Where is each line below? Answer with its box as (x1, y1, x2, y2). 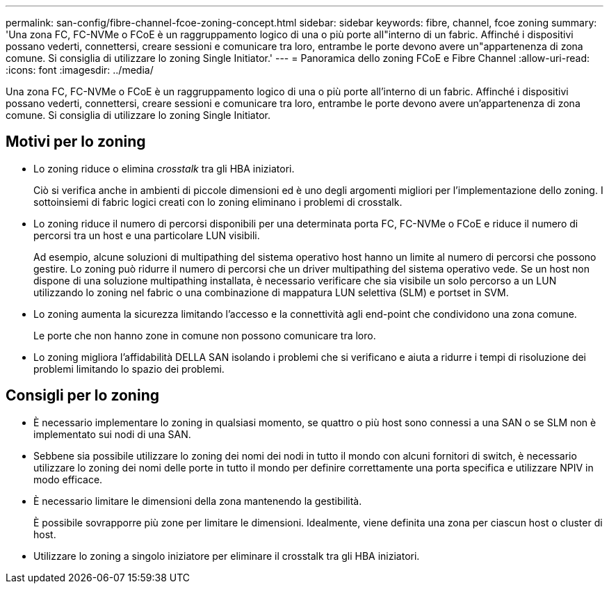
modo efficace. (33, 473, 103, 485)
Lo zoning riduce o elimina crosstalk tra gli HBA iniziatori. (33, 162, 295, 175)
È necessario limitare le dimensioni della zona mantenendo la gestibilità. (33, 494, 362, 507)
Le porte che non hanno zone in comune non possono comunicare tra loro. (33, 329, 376, 341)
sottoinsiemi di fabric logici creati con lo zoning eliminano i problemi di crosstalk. (33, 195, 403, 208)
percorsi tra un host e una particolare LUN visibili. (33, 229, 260, 241)
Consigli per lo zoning (6, 387, 159, 405)
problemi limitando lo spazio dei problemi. (33, 362, 225, 375)
